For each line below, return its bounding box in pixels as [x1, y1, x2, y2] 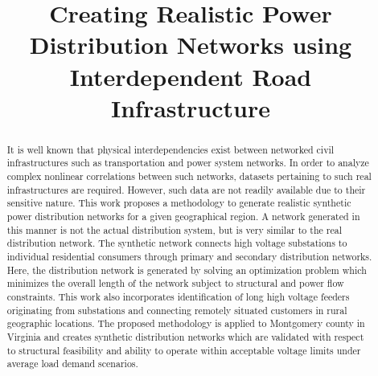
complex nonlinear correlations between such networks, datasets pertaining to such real [6, 170, 372, 183]
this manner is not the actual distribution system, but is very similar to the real [6, 223, 342, 236]
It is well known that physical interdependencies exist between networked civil [6, 142, 335, 156]
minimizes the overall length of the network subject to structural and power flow [6, 276, 344, 290]
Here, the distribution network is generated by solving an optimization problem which [6, 263, 367, 276]
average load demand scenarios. [6, 357, 138, 370]
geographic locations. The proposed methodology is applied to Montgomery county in [6, 317, 365, 330]
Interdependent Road [69, 59, 312, 92]
